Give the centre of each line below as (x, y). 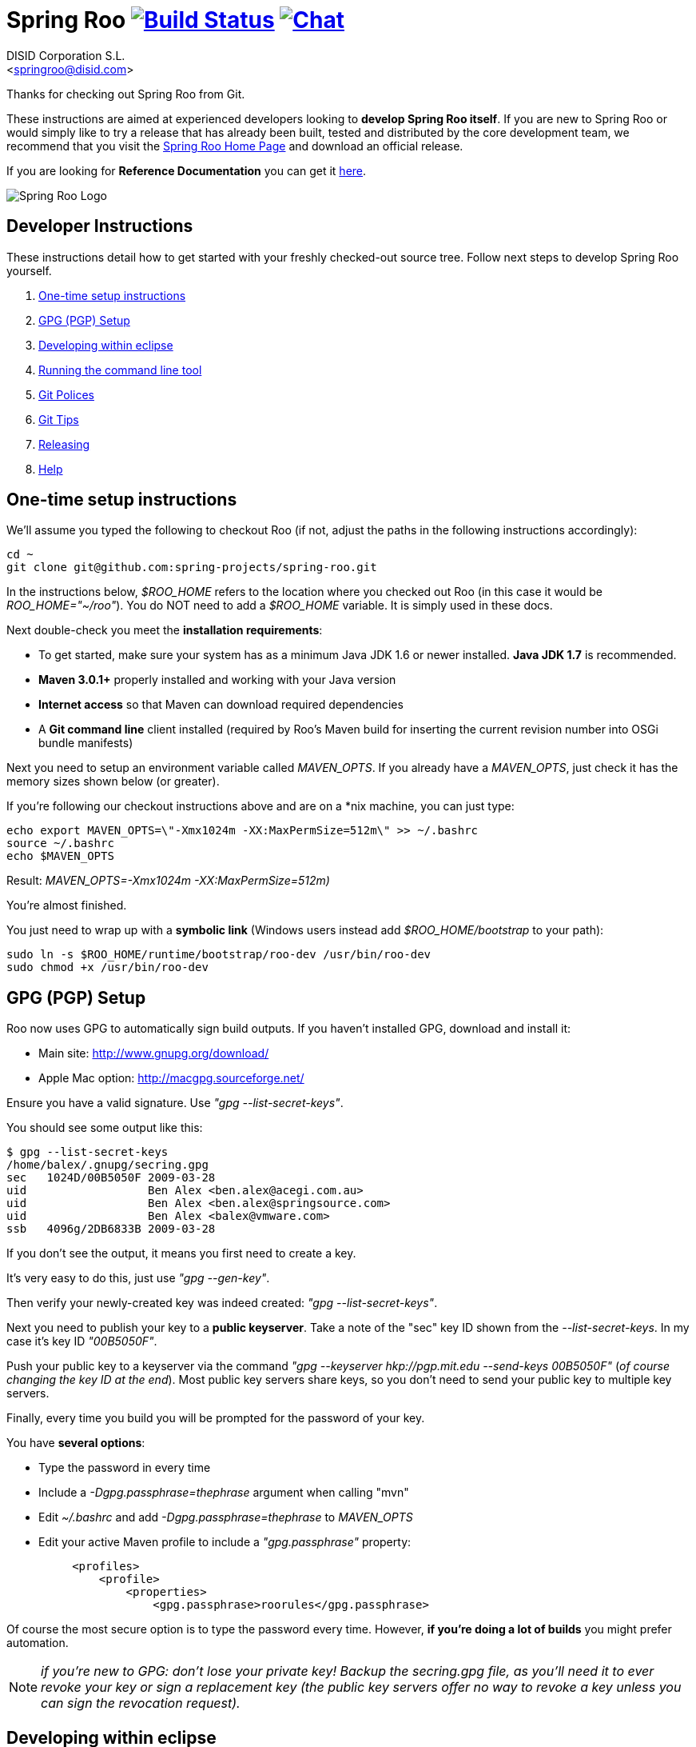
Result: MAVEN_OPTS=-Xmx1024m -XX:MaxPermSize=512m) (168, 881)
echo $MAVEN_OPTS (60, 856)
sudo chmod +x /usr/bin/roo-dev (107, 967)
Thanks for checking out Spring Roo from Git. (126, 94)
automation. (38, 1643)
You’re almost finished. (67, 905)
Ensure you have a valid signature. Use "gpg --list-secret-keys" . (175, 1103)
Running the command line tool (120, 370)
